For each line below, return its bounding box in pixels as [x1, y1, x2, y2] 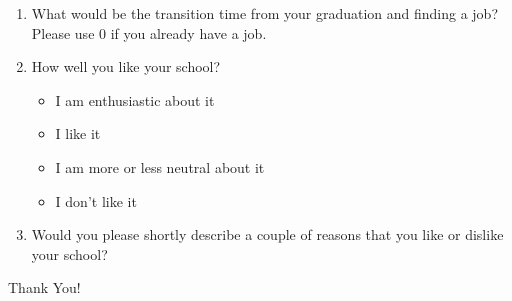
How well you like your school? [31, 56, 221, 77]
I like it [55, 123, 101, 144]
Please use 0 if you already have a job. [31, 22, 267, 43]
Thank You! [8, 277, 81, 298]
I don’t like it [55, 190, 137, 211]
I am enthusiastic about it [55, 89, 215, 110]
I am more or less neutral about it [55, 156, 265, 177]
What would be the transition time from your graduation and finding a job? [31, 3, 498, 23]
